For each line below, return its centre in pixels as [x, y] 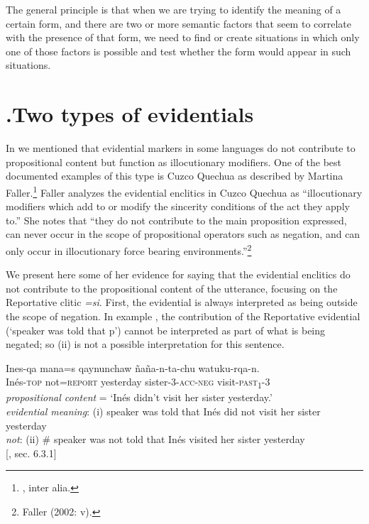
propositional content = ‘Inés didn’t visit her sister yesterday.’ [139, 397]
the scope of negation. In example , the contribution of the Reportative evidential [183, 316]
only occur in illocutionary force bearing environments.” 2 [129, 249]
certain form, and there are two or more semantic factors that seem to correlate [179, 23]
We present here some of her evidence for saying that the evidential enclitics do [178, 274]
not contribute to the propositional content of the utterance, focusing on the [172, 288]
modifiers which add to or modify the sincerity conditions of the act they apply [178, 206]
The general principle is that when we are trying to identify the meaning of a [174, 9]
